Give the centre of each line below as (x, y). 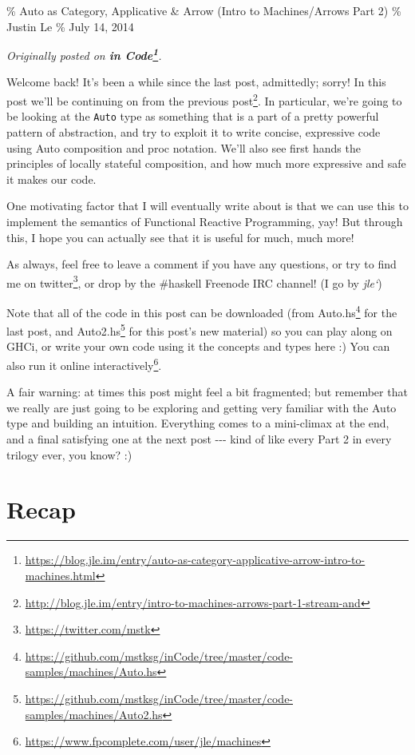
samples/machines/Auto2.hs (94, 714)
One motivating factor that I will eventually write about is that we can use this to (207, 206)
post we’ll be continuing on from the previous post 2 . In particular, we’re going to (204, 99)
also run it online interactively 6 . (84, 364)
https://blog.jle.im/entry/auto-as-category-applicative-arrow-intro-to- (195, 560)
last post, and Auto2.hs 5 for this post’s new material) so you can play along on (200, 330)
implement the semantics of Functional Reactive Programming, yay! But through (205, 221)
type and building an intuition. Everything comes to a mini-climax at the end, (198, 423)
